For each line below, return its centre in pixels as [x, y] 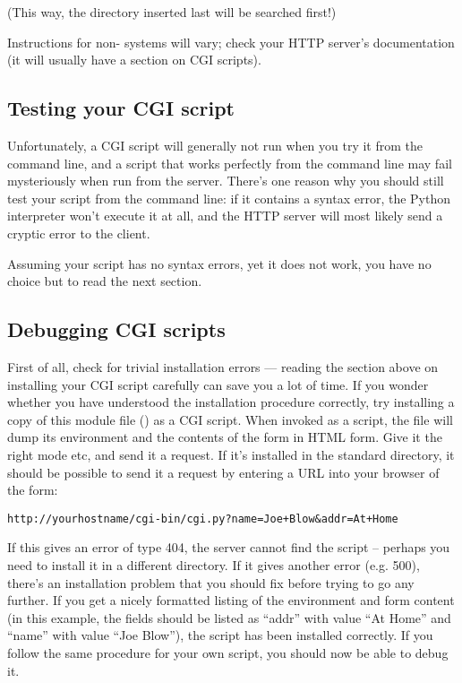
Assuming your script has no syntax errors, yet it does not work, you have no [219, 263]
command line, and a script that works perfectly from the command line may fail [230, 163]
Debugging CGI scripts [116, 329]
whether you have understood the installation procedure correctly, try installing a [231, 402]
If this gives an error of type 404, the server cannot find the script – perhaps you [229, 547]
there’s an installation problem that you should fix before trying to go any [211, 582]
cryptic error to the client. [79, 233]
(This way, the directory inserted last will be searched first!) [172, 12]
